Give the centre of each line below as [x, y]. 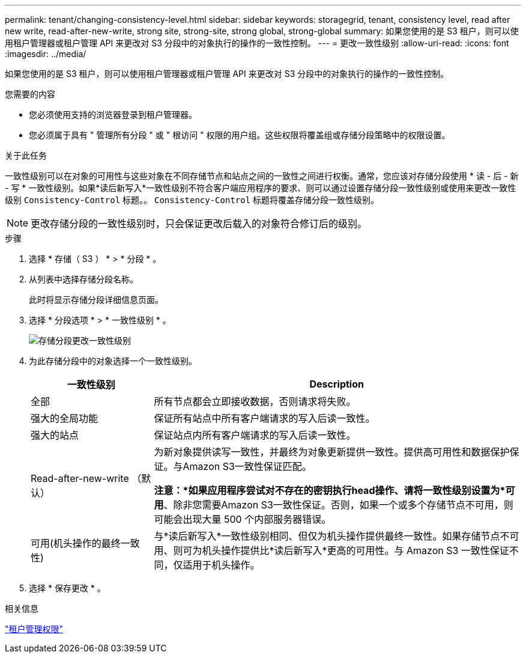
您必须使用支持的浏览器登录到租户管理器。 [113, 114]
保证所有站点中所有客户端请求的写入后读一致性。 [265, 418]
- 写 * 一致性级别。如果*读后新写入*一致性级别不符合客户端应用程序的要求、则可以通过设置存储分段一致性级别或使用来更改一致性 [261, 188]
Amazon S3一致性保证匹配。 [247, 466]
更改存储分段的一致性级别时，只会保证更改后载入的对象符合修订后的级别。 [199, 224]
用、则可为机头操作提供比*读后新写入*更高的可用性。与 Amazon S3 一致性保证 [331, 550]
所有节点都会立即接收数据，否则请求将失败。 [255, 401]
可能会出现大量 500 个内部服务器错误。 [243, 519]
